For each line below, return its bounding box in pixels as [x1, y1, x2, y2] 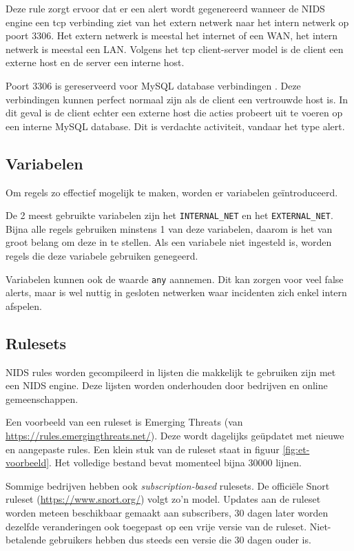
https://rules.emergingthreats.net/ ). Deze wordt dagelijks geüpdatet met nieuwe [6, 428, 344, 442]
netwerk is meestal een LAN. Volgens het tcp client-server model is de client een [6, 41, 344, 56]
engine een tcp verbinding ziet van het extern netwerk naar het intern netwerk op [6, 14, 349, 29]
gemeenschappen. [6, 391, 79, 406]
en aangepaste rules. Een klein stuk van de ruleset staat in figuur [6, 441, 280, 456]
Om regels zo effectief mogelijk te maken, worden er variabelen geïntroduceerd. [6, 185, 338, 199]
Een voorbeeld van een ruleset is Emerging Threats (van [6, 415, 243, 429]
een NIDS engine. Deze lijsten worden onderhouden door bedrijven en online [6, 378, 328, 393]
